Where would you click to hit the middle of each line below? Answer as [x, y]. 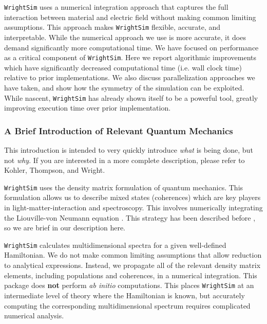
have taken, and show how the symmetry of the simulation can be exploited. [124, 87]
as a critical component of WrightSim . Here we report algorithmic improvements [130, 57]
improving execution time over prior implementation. [88, 108]
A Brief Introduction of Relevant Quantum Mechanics [119, 130]
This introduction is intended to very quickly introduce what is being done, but [129, 150]
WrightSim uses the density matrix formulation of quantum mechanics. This [124, 187]
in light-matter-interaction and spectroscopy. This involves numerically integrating [133, 208]
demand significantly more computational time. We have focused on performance [131, 47]
